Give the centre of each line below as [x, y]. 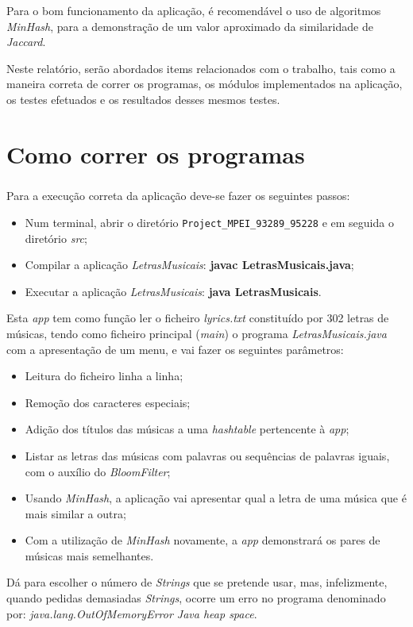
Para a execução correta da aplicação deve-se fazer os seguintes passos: [178, 196]
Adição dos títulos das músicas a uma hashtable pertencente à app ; [187, 429]
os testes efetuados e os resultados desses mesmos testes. [143, 99]
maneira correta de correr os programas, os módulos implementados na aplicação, [205, 84]
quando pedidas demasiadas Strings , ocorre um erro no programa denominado [196, 598]
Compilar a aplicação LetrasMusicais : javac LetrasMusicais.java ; [189, 265]
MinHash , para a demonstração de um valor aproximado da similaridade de [190, 26]
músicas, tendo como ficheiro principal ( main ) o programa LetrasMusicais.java [197, 333]
